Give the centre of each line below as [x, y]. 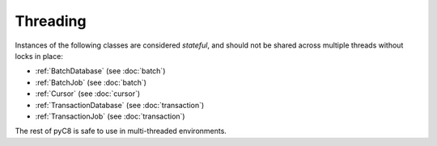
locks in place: [39, 56]
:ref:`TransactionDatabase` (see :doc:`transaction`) [120, 105]
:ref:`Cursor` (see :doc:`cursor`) [88, 94]
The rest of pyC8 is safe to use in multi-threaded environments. [121, 131]
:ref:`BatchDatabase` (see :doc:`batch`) [100, 71]
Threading [51, 21]
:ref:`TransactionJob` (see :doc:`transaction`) [110, 116]
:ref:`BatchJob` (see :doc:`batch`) [91, 82]
